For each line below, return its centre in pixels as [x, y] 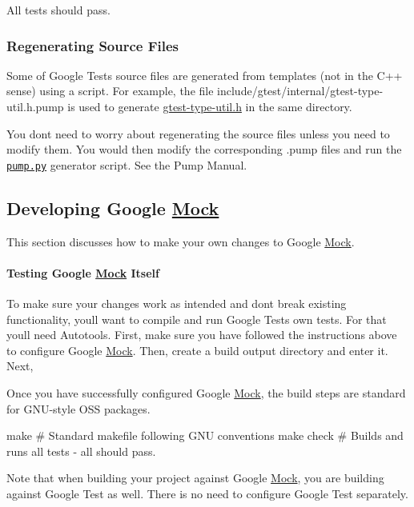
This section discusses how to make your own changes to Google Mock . [181, 241]
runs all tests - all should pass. [81, 451]
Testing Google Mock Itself [83, 272]
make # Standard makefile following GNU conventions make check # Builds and [205, 435]
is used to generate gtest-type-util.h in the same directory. [210, 106]
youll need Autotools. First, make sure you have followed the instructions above [202, 335]
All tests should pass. [58, 10]
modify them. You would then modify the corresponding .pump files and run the [204, 149]
